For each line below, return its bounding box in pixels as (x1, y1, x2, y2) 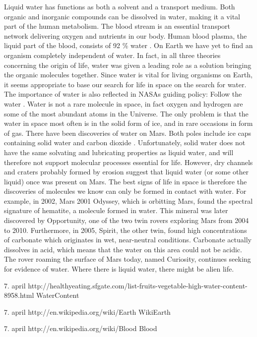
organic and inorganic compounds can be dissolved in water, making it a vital (4, 11, 240, 21)
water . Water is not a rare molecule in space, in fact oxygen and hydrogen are (4, 98, 243, 109)
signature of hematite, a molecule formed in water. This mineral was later (4, 205, 228, 216)
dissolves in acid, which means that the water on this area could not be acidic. (4, 244, 242, 254)
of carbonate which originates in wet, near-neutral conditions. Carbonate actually (4, 234, 252, 245)
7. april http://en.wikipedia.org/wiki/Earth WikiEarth (4, 306, 171, 317)
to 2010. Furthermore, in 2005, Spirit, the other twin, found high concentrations (4, 225, 247, 235)
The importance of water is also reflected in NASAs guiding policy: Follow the (4, 89, 242, 99)
